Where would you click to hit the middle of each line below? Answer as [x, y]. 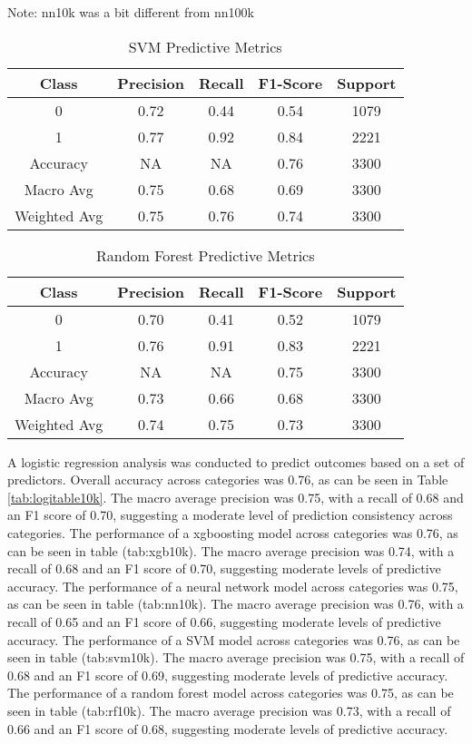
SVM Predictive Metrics [205, 46]
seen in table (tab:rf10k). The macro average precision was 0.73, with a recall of [229, 710]
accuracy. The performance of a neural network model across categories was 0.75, [233, 586]
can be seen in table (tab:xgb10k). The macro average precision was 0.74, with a [231, 550]
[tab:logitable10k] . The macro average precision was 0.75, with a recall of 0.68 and [236, 497]
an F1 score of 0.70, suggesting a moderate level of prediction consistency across [230, 515]
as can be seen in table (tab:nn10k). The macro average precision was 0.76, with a [236, 604]
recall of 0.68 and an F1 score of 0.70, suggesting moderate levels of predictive [224, 568]
